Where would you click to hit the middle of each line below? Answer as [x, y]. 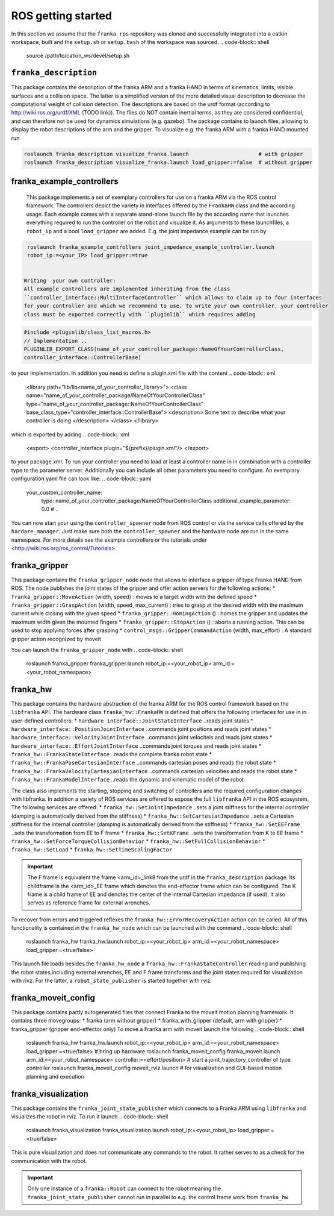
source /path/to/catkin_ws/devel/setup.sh [78, 56]
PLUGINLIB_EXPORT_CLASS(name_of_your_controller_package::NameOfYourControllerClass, [154, 349]
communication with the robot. [49, 1161]
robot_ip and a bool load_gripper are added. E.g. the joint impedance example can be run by [146, 231]
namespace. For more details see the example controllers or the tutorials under [109, 540]
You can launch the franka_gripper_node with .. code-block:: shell [97, 650]
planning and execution [55, 1076]
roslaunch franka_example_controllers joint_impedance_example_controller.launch [151, 247]
